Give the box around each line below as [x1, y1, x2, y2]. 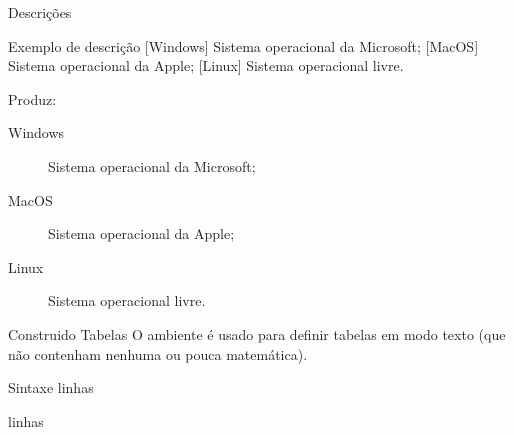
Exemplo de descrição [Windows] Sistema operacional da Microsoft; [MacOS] [8, 35, 479, 56]
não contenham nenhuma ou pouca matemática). [8, 343, 308, 364]
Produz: [8, 88, 57, 109]
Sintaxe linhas [8, 377, 94, 398]
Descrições [8, 2, 72, 22]
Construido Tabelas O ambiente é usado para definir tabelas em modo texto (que [8, 323, 506, 344]
